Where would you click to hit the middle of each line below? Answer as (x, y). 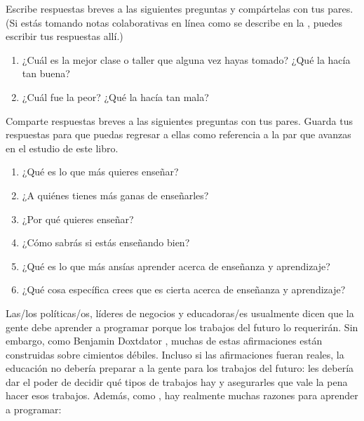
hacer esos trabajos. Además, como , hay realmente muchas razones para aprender (182, 395)
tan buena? (46, 73)
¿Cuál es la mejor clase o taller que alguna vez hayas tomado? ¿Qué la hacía (186, 59)
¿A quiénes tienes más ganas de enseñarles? (115, 195)
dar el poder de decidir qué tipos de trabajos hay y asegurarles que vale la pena (177, 381)
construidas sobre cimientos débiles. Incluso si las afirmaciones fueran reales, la (175, 354)
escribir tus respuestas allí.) (65, 36)
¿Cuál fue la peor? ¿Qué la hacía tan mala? (115, 96)
